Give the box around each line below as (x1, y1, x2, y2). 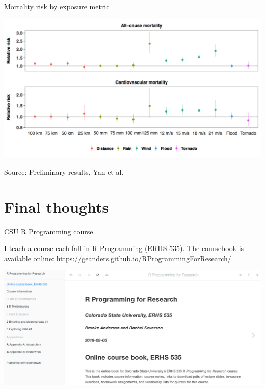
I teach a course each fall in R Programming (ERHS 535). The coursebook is (4, 243, 244, 254)
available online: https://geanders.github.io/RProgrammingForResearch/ (4, 253, 231, 263)
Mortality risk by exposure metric (4, 1, 110, 11)
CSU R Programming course (4, 226, 93, 236)
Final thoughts (4, 196, 109, 217)
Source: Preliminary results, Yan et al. (4, 166, 124, 177)
